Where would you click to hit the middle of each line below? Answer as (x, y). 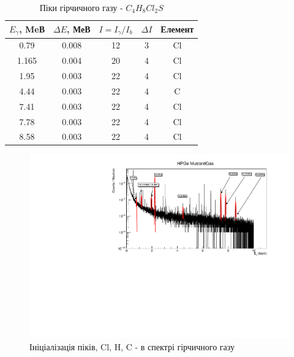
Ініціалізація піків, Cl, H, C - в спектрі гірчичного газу (132, 346)
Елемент (177, 29)
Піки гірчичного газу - (81, 7)
